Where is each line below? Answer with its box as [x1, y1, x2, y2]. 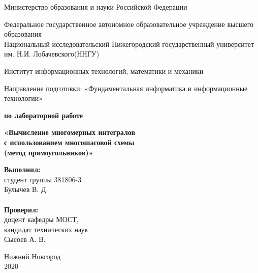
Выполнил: [4, 164, 41, 175]
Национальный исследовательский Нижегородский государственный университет [4, 38, 254, 49]
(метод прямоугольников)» [4, 147, 93, 157]
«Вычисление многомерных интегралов [4, 127, 135, 138]
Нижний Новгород [4, 251, 61, 261]
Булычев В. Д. [4, 184, 48, 195]
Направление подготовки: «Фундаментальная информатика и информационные [4, 83, 248, 93]
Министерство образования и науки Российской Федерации [4, 2, 187, 12]
